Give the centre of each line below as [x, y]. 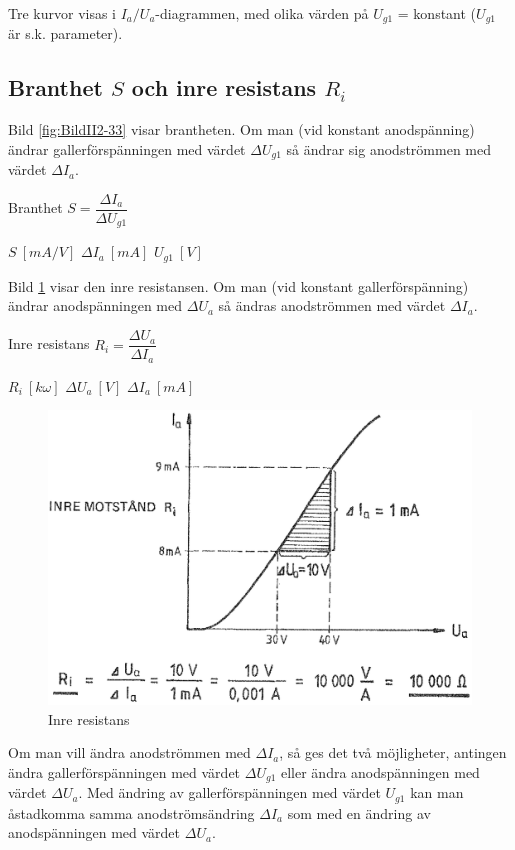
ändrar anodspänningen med [95, 305]
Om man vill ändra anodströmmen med [129, 752]
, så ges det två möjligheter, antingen [393, 752]
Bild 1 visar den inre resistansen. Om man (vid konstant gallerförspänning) [238, 285]
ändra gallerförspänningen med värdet [124, 771]
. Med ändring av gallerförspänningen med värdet [229, 792]
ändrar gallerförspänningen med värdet [127, 148]
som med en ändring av [359, 812]
